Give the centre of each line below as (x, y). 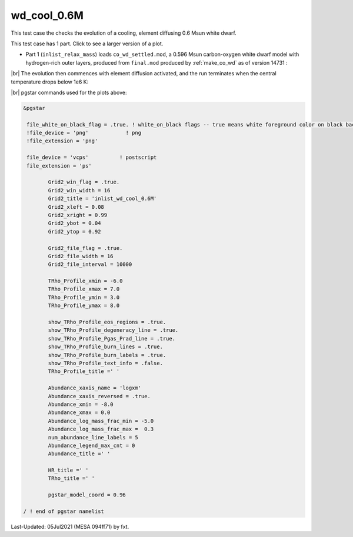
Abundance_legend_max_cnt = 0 (91, 445)
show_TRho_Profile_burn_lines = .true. (105, 347)
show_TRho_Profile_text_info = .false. (105, 363)
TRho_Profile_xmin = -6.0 (85, 281)
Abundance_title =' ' (79, 454)
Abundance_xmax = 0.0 (79, 413)
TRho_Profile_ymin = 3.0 (84, 297)
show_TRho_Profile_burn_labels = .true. (107, 355)
